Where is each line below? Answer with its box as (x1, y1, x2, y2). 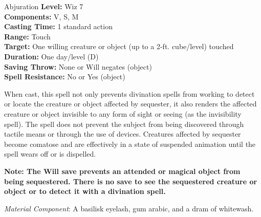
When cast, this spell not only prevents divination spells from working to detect (4, 88, 255, 99)
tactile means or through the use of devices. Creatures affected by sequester (4, 128, 241, 139)
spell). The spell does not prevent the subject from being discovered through (4, 118, 244, 129)
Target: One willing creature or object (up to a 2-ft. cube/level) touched (4, 41, 234, 52)
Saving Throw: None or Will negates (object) (4, 61, 152, 72)
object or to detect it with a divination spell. (4, 186, 166, 197)
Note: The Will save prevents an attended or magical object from (4, 165, 241, 176)
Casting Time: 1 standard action (4, 21, 113, 32)
